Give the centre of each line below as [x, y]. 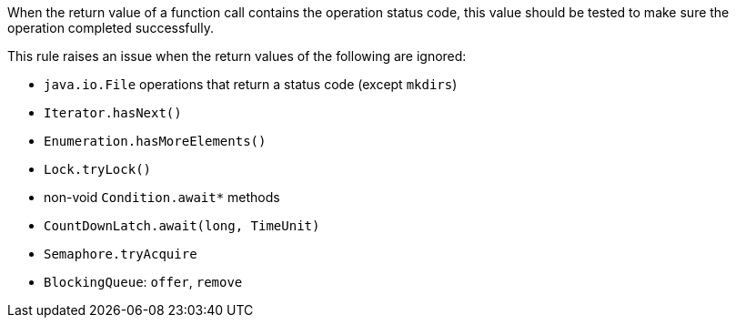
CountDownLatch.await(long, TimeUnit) [182, 226]
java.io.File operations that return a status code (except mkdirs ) [251, 84]
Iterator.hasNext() [113, 113]
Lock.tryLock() [98, 169]
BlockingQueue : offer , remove [143, 282]
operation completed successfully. [111, 28]
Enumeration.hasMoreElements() [155, 141]
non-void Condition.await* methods [162, 197]
